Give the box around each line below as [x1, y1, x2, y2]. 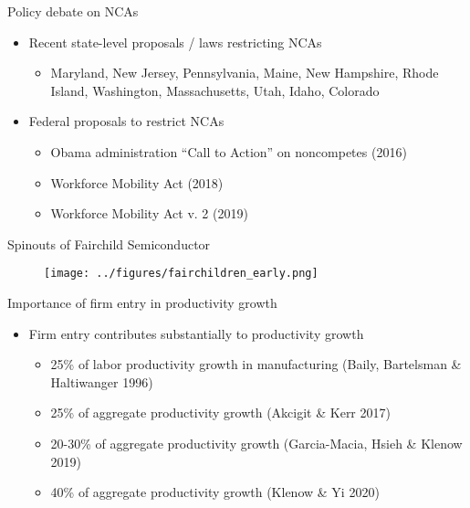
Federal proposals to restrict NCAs [28, 111, 225, 131]
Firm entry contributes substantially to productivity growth [28, 323, 364, 343]
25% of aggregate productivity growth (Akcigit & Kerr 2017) [50, 403, 391, 422]
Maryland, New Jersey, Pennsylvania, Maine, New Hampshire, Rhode [50, 63, 439, 82]
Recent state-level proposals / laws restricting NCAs [28, 32, 322, 51]
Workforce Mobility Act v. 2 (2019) [50, 204, 248, 223]
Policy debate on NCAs [7, 2, 139, 20]
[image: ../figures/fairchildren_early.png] [44, 267, 319, 280]
